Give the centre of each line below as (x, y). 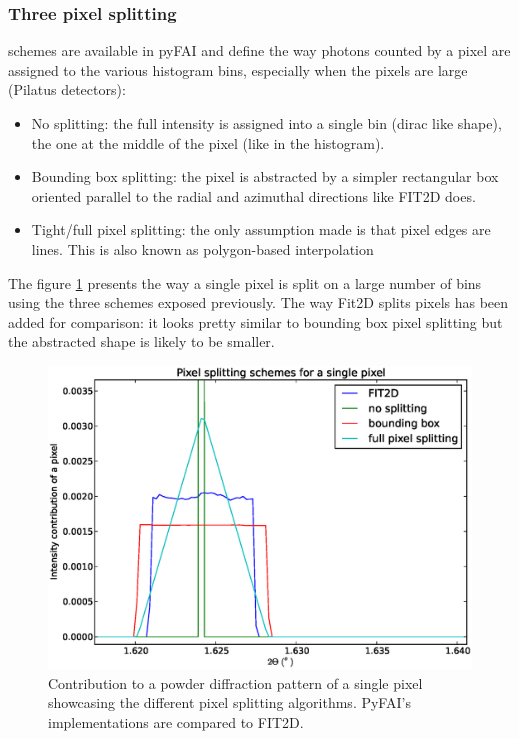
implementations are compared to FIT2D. (176, 721)
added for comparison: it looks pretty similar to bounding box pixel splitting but (255, 321)
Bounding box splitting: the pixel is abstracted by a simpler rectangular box (265, 176)
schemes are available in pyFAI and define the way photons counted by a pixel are (259, 50)
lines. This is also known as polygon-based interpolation (202, 248)
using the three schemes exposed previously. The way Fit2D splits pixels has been (258, 302)
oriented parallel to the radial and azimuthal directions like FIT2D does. (253, 195)
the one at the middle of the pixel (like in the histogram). (208, 142)
